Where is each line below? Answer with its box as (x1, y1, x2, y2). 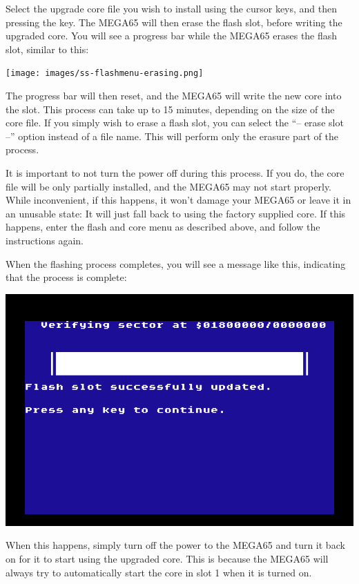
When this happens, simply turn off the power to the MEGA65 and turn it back (6, 538, 345, 552)
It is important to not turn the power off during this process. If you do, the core (6, 166, 345, 179)
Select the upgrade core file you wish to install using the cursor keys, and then (6, 1, 338, 15)
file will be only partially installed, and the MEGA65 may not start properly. (6, 179, 332, 193)
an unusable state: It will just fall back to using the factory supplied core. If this (6, 206, 346, 220)
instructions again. (6, 233, 84, 247)
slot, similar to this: (6, 41, 89, 56)
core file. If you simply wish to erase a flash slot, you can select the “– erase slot (6, 115, 344, 130)
